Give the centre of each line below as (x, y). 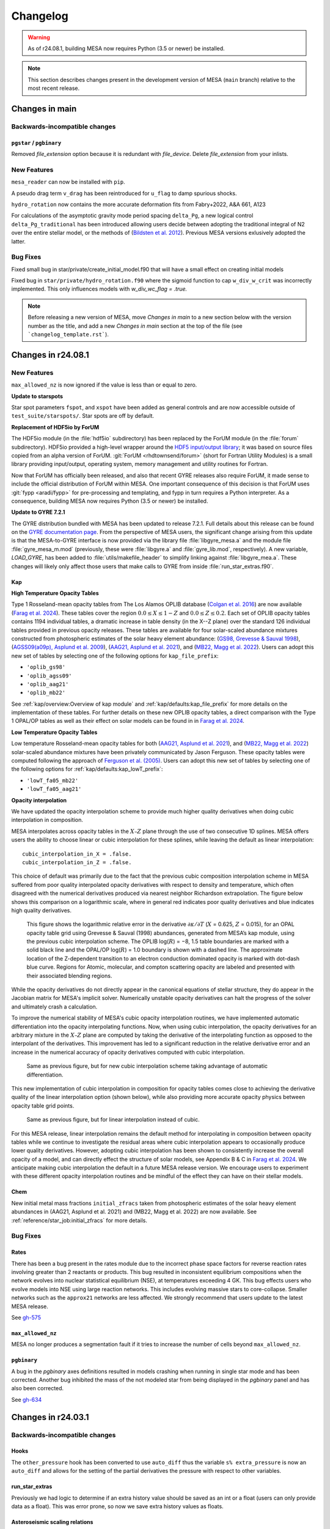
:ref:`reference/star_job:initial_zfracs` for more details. (79, 1220)
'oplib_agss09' (50, 676)
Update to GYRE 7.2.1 (38, 512)
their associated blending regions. (69, 976)
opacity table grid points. (43, 1105)
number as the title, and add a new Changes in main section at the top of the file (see (135, 326)
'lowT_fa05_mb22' (53, 780)
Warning (39, 37)
